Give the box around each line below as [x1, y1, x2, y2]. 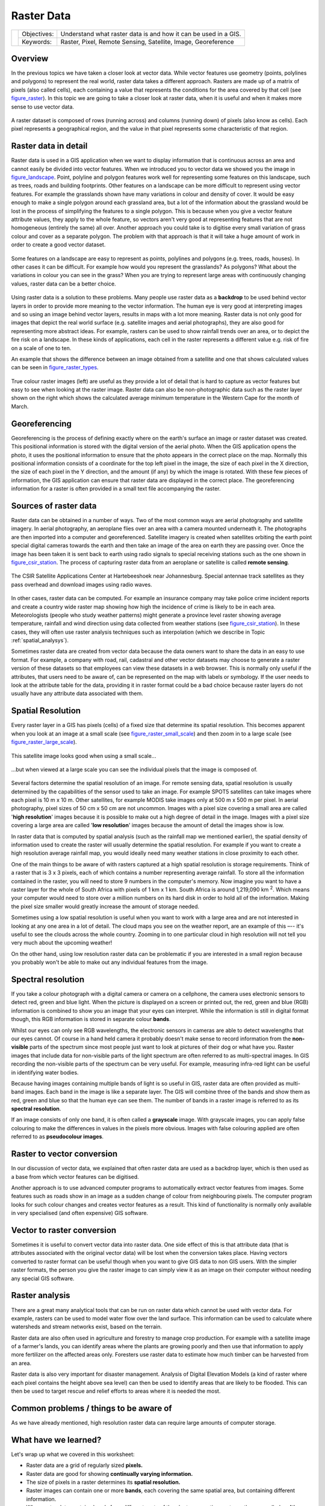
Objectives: [22, 30, 54, 38]
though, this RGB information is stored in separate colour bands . [11, 1016, 171, 1023]
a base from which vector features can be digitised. [11, 1173, 140, 1180]
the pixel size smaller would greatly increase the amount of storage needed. [11, 902, 200, 910]
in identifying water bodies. [11, 1069, 79, 1076]
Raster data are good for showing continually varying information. [26, 1470, 193, 1477]
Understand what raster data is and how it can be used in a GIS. [60, 30, 241, 38]
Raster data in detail [11, 141, 88, 151]
